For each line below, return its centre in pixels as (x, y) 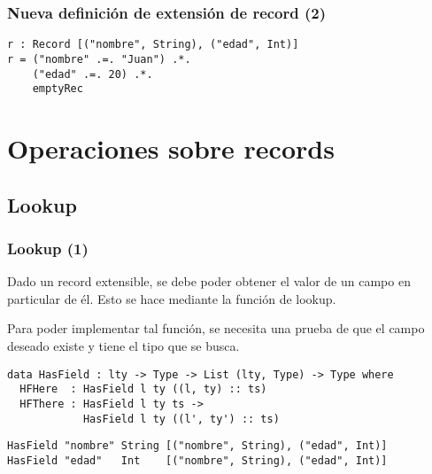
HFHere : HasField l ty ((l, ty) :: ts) (143, 389)
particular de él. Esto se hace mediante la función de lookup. (172, 298)
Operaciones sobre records (171, 148)
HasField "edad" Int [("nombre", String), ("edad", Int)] (197, 460)
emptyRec (58, 89)
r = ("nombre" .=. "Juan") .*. (99, 59)
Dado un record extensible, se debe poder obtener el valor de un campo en (209, 281)
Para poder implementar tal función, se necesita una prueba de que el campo (216, 328)
